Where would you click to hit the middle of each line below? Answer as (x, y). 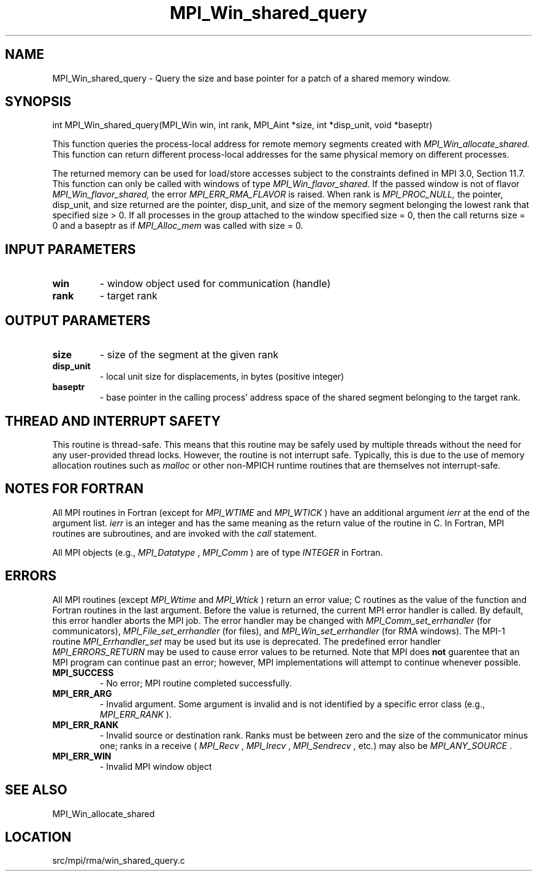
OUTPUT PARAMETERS (78, 320)
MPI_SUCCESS (83, 672)
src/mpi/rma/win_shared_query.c (119, 861)
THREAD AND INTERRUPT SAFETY (113, 421)
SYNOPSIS (38, 102)
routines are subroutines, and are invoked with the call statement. (185, 533)
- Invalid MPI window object (156, 766)
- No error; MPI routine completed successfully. (196, 683)
